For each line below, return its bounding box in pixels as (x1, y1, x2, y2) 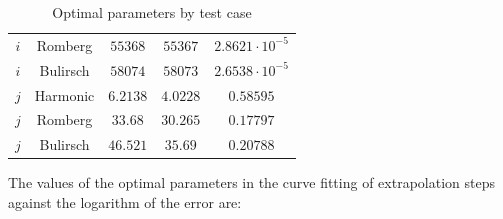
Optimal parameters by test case (52, 2, 252, 22)
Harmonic (34, 84, 95, 105)
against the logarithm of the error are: (8, 191, 242, 212)
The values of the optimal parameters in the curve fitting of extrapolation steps (8, 172, 495, 193)
